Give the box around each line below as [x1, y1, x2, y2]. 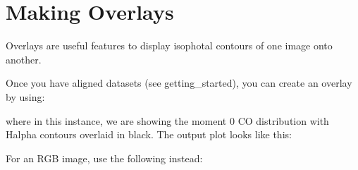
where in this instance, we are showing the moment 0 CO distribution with [6, 113, 329, 128]
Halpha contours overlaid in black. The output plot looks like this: [6, 127, 292, 142]
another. [6, 51, 42, 66]
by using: [6, 89, 45, 104]
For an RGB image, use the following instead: [6, 150, 203, 165]
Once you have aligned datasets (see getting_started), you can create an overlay [6, 75, 352, 90]
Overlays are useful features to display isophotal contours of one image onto [6, 38, 333, 53]
